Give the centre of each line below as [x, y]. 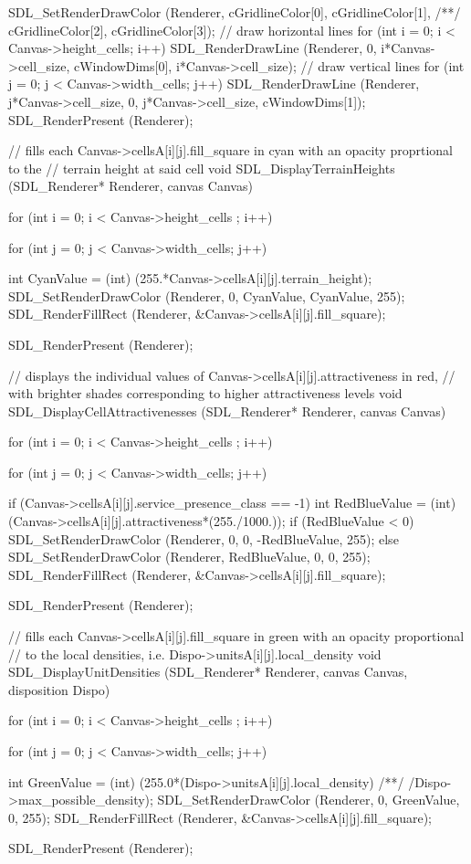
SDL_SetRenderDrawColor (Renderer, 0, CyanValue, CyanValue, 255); [207, 295]
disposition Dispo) [59, 689]
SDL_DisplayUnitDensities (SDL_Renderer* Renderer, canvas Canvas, [208, 672]
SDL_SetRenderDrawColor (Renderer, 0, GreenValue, [309, 800]
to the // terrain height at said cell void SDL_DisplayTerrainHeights [202, 168]
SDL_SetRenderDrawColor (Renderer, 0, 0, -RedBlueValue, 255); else [204, 538]
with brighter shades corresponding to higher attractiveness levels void [205, 393]
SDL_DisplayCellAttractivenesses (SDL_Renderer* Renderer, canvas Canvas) [227, 411]
